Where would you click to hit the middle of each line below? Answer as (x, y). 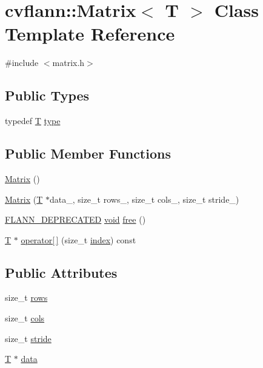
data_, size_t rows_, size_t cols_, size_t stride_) (144, 199)
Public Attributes (61, 272)
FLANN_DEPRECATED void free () (75, 219)
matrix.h (68, 63)
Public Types (47, 95)
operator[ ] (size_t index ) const (78, 239)
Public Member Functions (88, 153)
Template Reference (90, 34)
